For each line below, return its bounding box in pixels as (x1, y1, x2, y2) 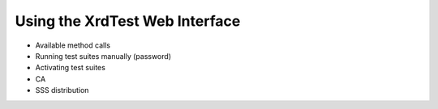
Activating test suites (35, 63, 105, 73)
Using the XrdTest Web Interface (15, 12, 241, 30)
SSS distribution (35, 86, 89, 95)
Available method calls (35, 40, 111, 50)
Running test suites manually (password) (35, 51, 172, 61)
